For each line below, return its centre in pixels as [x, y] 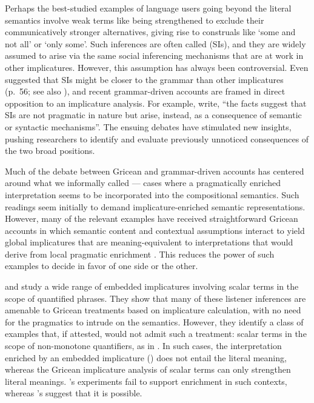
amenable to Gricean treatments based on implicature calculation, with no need [153, 310]
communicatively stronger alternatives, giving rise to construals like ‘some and [150, 32]
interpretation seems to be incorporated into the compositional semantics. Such [152, 194]
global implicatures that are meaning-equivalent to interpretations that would [149, 242]
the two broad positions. [50, 151]
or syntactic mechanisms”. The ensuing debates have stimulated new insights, [148, 126]
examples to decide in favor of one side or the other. [102, 266]
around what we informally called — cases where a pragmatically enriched [143, 183]
